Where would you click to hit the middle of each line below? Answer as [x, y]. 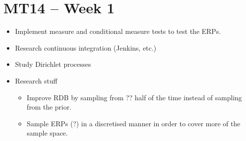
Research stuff [36, 80]
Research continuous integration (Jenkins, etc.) [86, 47]
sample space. [47, 133]
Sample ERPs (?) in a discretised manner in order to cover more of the [134, 123]
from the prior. [49, 107]
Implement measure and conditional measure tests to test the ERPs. [118, 31]
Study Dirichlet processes [53, 64]
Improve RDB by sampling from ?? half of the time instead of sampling [134, 97]
